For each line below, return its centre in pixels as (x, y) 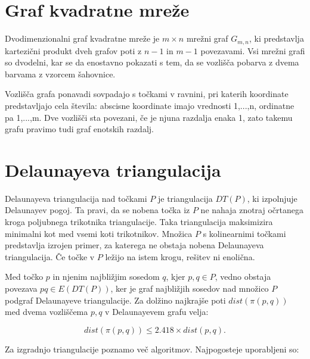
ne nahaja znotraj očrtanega (252, 210)
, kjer (176, 277)
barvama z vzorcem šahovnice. (60, 74)
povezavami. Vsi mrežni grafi (253, 50)
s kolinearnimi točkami (244, 233)
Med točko (24, 277)
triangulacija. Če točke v (50, 256)
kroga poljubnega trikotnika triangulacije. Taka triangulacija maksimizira (139, 222)
